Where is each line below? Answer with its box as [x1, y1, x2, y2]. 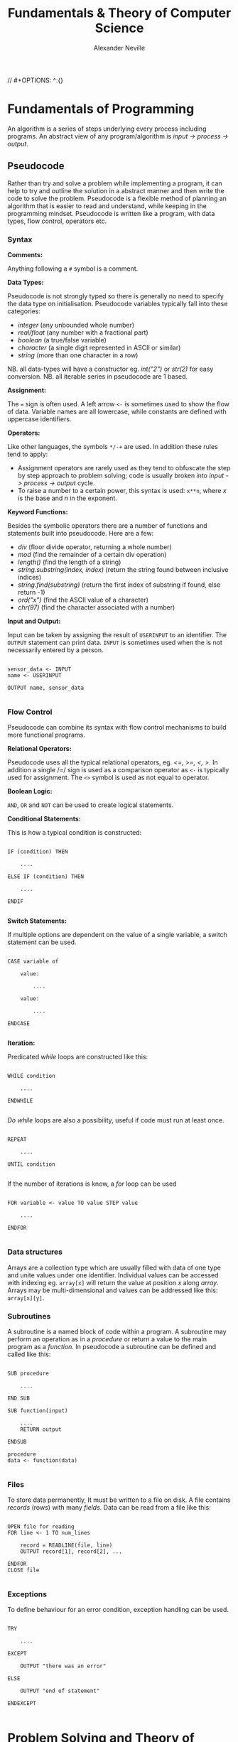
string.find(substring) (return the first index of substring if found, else [17, 580, 221, 589]
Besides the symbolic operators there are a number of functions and [7, 521, 207, 530]
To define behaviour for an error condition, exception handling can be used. [7, 1606, 229, 1614]
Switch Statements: [7, 916, 67, 925]
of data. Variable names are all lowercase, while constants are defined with [7, 407, 227, 416]
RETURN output [20, 1426, 62, 1433]
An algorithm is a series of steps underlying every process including [7, 124, 207, 133]
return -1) [17, 588, 45, 596]
